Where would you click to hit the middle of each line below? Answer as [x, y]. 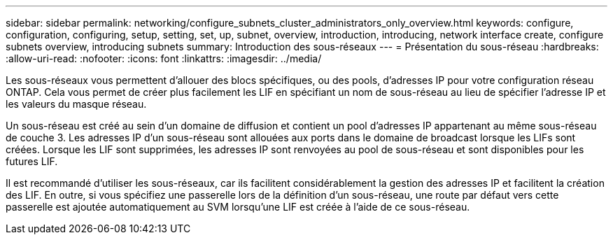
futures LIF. [32, 161]
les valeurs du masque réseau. [76, 104]
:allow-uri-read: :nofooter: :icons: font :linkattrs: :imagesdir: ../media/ [164, 58]
